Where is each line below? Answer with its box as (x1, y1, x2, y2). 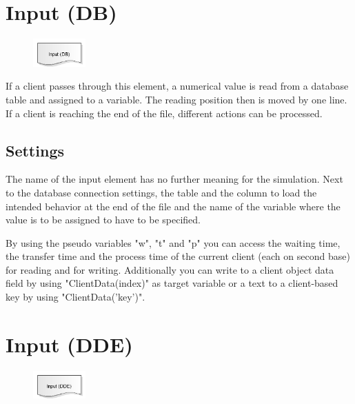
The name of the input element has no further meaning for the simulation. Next (6, 172, 343, 186)
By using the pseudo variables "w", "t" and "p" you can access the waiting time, (6, 235, 341, 250)
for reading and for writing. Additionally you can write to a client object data (6, 262, 334, 276)
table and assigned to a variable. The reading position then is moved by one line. (6, 92, 347, 106)
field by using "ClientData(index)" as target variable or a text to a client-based (6, 276, 338, 290)
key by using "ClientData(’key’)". (6, 290, 145, 304)
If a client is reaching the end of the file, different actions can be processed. (6, 105, 323, 120)
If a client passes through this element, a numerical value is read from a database (6, 79, 349, 93)
